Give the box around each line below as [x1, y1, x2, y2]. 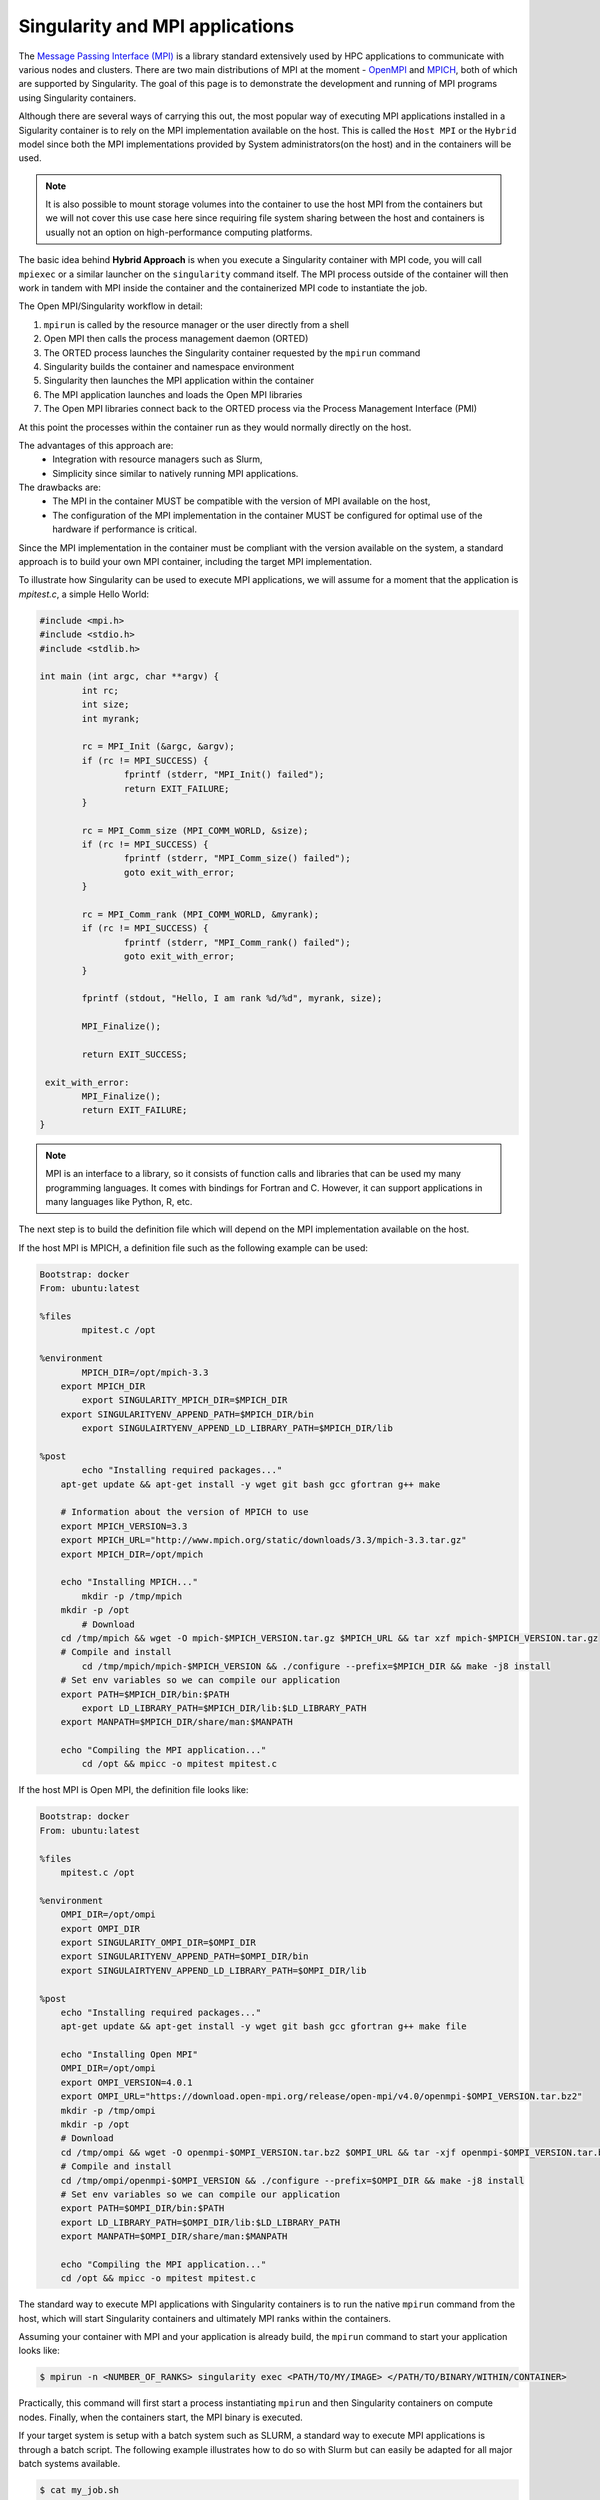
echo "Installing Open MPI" [60, 2049, 199, 2060]
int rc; [81, 685, 120, 696]
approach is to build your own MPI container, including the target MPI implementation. [18, 556, 373, 568]
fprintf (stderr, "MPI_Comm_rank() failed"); [123, 936, 351, 948]
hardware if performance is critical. [52, 523, 197, 535]
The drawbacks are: [18, 481, 102, 494]
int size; [81, 699, 130, 710]
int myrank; [81, 713, 140, 724]
